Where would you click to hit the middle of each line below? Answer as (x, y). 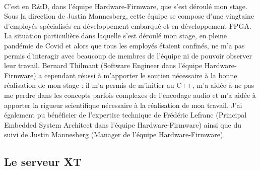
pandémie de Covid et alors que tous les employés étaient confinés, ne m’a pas (124, 45)
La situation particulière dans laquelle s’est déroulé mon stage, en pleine (116, 36)
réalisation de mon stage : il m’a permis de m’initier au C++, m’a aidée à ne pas (129, 85)
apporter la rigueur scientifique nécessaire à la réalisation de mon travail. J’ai (123, 105)
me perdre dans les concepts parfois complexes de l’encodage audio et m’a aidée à (130, 95)
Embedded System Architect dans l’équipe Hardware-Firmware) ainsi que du (123, 124)
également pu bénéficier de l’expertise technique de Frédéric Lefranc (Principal (125, 115)
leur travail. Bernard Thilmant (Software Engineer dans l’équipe (103, 65)
